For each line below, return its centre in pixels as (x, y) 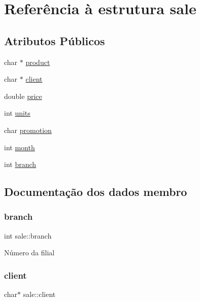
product (38, 62)
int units (17, 113)
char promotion (28, 130)
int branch (20, 164)
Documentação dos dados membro (96, 192)
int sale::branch (28, 235)
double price (23, 96)
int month (20, 147)
